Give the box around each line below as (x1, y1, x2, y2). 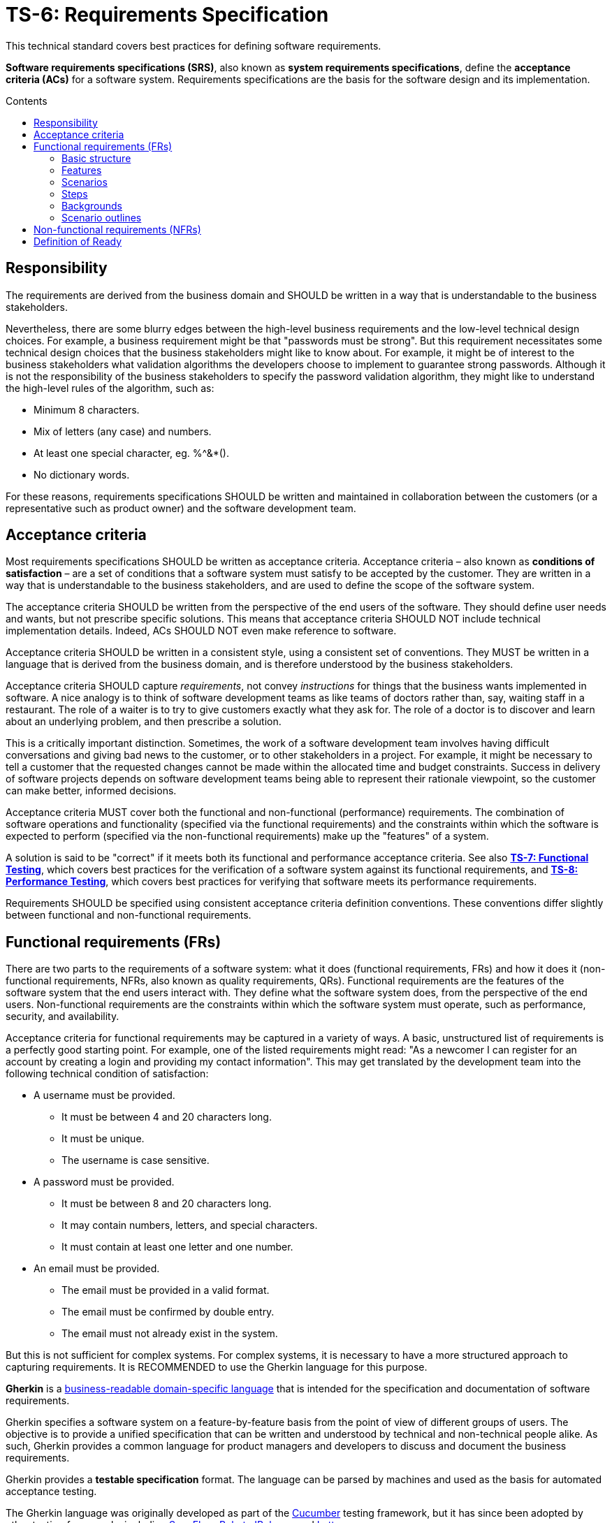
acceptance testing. (6, 1485, 97, 1498)
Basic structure (61, 152, 131, 164)
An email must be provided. (34, 1262, 160, 1275)
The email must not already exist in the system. (61, 1327, 278, 1340)
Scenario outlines (61, 211, 142, 224)
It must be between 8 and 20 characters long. (61, 1197, 272, 1210)
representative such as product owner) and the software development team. (6, 502, 356, 514)
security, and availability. (6, 1010, 119, 1023)
